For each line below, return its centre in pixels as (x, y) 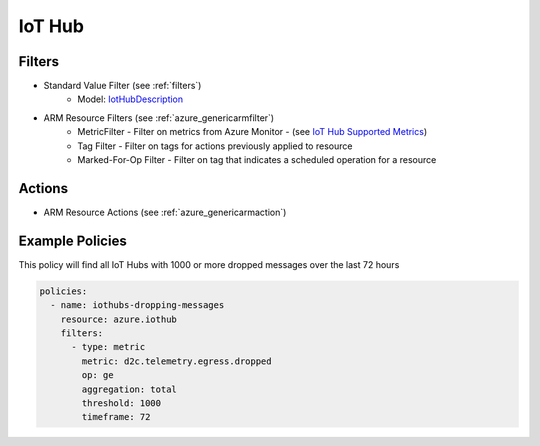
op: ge (97, 375)
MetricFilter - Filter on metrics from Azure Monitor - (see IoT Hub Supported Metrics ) (252, 132)
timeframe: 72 (116, 417)
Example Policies (72, 240)
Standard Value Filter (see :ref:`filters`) (122, 86)
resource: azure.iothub (118, 319)
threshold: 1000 (121, 403)
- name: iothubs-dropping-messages (137, 305)
